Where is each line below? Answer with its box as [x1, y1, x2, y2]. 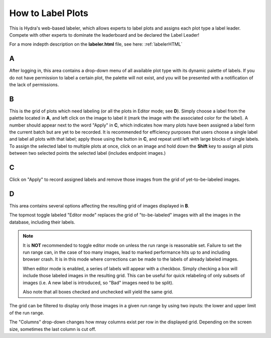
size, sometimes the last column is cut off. [9, 326, 96, 332]
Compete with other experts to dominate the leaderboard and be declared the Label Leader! [9, 32, 200, 38]
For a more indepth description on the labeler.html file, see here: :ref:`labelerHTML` [9, 41, 183, 47]
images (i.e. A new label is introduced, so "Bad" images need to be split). [23, 279, 174, 286]
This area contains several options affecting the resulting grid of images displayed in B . [9, 203, 190, 209]
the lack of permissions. [9, 82, 59, 88]
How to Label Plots [9, 8, 89, 19]
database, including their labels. [9, 219, 75, 225]
